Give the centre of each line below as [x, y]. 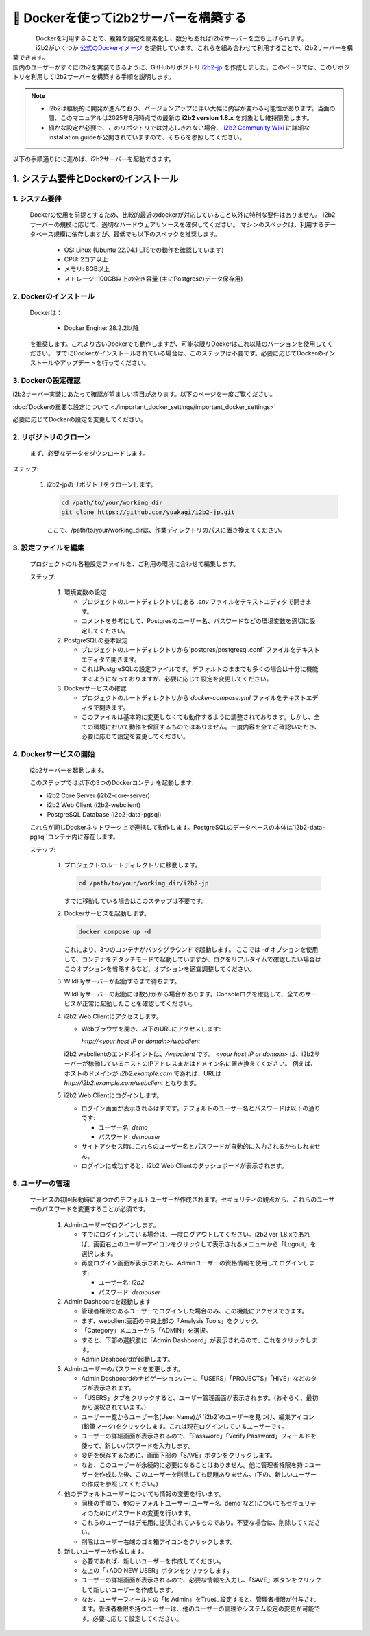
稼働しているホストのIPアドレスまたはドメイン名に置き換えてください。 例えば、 [202, 1064]
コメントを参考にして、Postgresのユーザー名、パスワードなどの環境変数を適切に [195, 621]
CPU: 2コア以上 [86, 259]
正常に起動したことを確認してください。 [139, 1004]
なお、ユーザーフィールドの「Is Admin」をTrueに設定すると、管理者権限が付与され [199, 1600]
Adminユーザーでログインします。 [112, 1224]
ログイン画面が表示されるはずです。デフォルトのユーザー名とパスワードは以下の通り [201, 1108]
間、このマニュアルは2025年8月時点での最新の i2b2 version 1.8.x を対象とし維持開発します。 [181, 118]
